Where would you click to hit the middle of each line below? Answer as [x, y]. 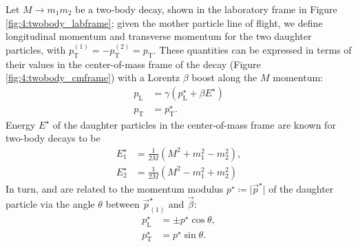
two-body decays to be [53, 138]
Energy [21, 124]
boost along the [224, 77]
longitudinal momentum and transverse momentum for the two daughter [159, 36]
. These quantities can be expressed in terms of [252, 49]
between [123, 203]
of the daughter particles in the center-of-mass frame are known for [194, 124]
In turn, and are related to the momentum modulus [115, 188]
